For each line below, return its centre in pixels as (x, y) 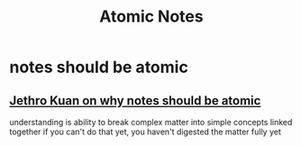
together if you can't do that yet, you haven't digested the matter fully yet (145, 132)
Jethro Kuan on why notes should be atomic (135, 100)
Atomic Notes (151, 17)
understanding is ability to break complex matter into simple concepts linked (151, 122)
